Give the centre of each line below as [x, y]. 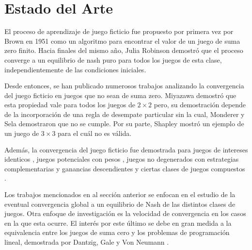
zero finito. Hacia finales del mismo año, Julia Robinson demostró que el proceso [124, 50]
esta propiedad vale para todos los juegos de [70, 105]
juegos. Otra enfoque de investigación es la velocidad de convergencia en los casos [125, 213]
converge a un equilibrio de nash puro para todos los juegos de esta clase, [113, 59]
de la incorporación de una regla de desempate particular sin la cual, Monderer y [125, 114]
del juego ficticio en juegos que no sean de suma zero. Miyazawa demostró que [120, 95]
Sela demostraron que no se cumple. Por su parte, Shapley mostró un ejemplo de [124, 124]
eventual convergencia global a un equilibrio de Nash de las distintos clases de [120, 204]
